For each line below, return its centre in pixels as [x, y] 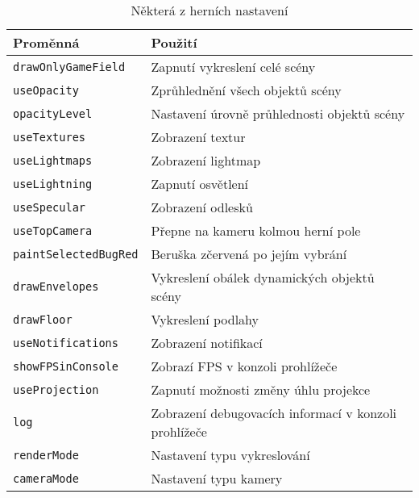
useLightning [53, 184]
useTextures [50, 137]
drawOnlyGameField [69, 67]
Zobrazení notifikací [207, 343]
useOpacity [46, 90]
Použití [174, 42]
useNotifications [66, 343]
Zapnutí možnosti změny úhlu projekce [261, 389]
